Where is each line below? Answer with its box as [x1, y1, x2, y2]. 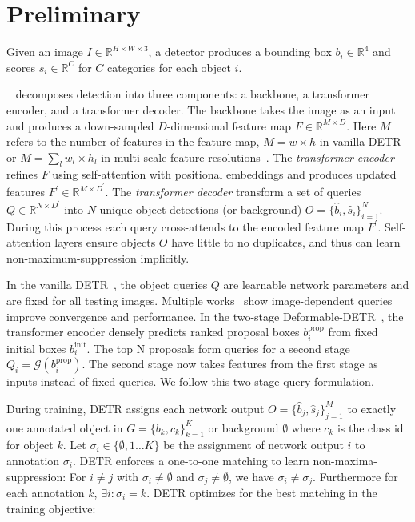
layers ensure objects [54, 234, 156, 251]
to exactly [347, 400, 397, 416]
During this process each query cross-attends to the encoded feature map [6, 218, 364, 235]
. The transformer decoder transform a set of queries [105, 183, 361, 200]
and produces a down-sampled [6, 117, 154, 134]
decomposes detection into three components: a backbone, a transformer [15, 86, 369, 102]
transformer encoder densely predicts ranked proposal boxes [6, 323, 300, 340]
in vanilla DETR [319, 133, 401, 150]
